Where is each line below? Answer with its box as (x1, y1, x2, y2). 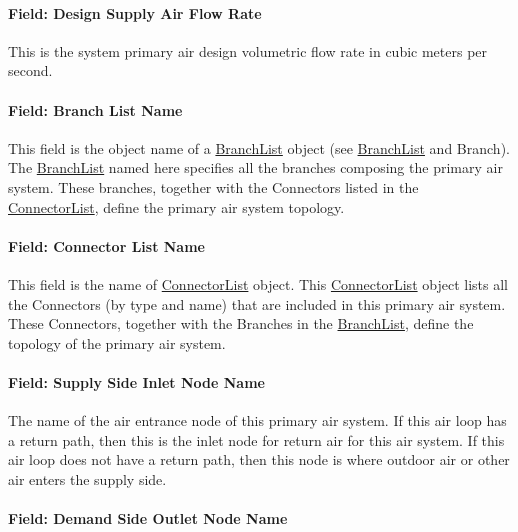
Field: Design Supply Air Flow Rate (8, 2, 262, 23)
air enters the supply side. (8, 468, 167, 489)
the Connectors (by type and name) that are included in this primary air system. (8, 293, 506, 314)
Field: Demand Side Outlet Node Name (8, 508, 288, 529)
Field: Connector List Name (8, 235, 205, 256)
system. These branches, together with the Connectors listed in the (8, 176, 419, 197)
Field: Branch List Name (8, 99, 183, 120)
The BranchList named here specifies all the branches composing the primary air (8, 157, 503, 178)
